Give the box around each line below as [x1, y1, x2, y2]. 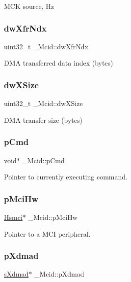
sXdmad [4, 269, 29, 279]
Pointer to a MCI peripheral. [4, 228, 91, 239]
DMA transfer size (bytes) [4, 114, 82, 125]
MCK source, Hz [4, 1, 54, 11]
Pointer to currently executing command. [4, 172, 128, 182]
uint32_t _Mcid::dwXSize [4, 98, 83, 108]
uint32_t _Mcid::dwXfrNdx [4, 41, 88, 51]
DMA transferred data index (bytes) [4, 58, 113, 68]
